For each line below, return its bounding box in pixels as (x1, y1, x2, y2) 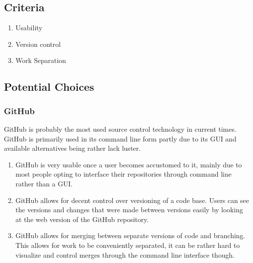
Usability (15, 22, 42, 33)
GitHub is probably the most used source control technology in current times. (4, 123, 236, 134)
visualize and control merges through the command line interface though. (15, 249, 235, 260)
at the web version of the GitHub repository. (15, 214, 149, 224)
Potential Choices (4, 79, 94, 94)
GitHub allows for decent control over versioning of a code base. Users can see (15, 195, 249, 205)
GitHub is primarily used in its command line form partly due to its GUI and (4, 133, 236, 143)
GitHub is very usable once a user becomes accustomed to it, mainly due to (15, 159, 242, 169)
